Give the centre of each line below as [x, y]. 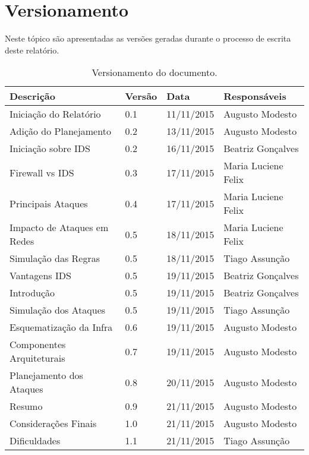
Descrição [32, 96]
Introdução [32, 293]
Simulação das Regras [55, 258]
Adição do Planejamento [60, 131]
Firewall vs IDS [42, 172]
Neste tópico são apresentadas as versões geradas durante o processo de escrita [148, 38]
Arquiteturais [37, 358]
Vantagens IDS [40, 276]
